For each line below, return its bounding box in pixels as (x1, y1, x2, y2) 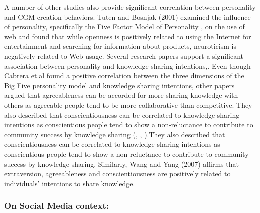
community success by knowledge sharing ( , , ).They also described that (4, 129, 225, 139)
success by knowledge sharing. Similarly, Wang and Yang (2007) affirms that (4, 158, 239, 169)
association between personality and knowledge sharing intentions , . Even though (4, 60, 251, 71)
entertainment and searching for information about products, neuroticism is (4, 41, 236, 51)
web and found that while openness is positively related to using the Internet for (4, 31, 251, 41)
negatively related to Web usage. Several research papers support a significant (4, 50, 244, 61)
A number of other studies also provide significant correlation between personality (4, 2, 256, 12)
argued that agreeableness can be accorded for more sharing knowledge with (4, 90, 238, 100)
